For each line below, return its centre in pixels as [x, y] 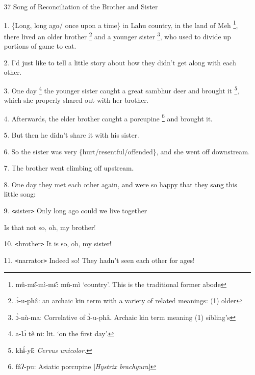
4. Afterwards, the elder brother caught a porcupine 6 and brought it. [108, 117]
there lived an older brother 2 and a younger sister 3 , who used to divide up [117, 35]
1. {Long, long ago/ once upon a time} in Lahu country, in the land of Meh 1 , [121, 24]
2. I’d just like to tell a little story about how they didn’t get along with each [120, 62]
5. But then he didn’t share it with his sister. [72, 134]
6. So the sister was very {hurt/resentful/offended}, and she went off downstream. [127, 151]
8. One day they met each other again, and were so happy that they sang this [121, 184]
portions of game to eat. [40, 46]
